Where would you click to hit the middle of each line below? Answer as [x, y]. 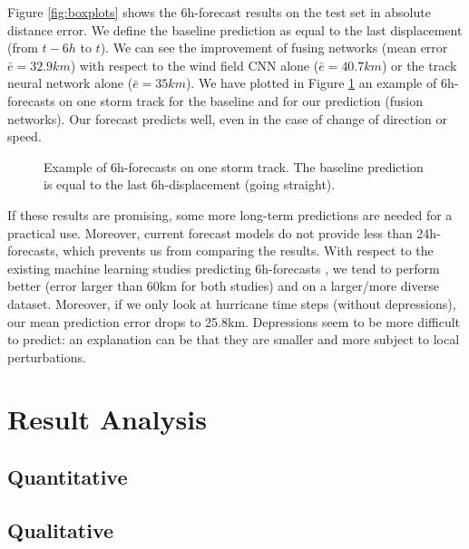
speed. [24, 136]
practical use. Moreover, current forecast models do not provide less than [210, 232]
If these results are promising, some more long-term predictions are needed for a [230, 214]
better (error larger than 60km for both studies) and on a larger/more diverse [223, 286]
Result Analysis [107, 419]
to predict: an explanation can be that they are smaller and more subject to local [234, 339]
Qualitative [61, 530]
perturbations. [47, 356]
